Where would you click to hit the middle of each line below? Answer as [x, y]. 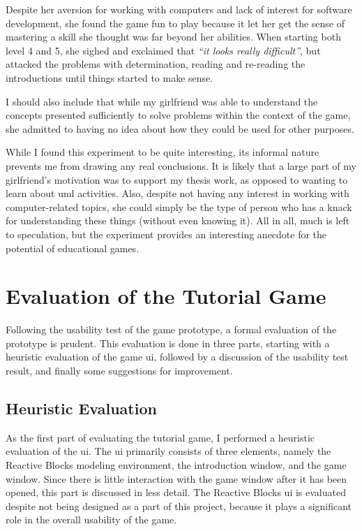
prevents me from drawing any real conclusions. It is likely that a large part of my [181, 165]
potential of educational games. [73, 248]
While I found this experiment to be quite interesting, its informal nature [163, 152]
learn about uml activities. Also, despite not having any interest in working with [178, 193]
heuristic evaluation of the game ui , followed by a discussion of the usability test [177, 357]
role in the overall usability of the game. [91, 519]
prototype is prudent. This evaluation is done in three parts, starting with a [168, 343]
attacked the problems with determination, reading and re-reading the [156, 64]
